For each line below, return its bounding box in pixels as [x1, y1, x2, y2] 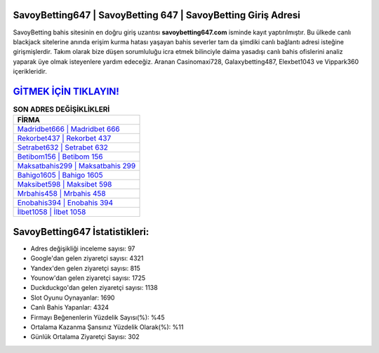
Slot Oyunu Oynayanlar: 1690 [30, 293, 115, 302]
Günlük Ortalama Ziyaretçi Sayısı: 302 [30, 333, 140, 341]
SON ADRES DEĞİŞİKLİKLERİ [13, 105, 110, 114]
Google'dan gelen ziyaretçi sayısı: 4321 [30, 254, 144, 262]
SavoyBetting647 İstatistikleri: [13, 225, 149, 238]
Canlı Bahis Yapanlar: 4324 [30, 303, 109, 312]
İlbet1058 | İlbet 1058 [17, 207, 86, 217]
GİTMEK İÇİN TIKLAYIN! [13, 85, 119, 98]
